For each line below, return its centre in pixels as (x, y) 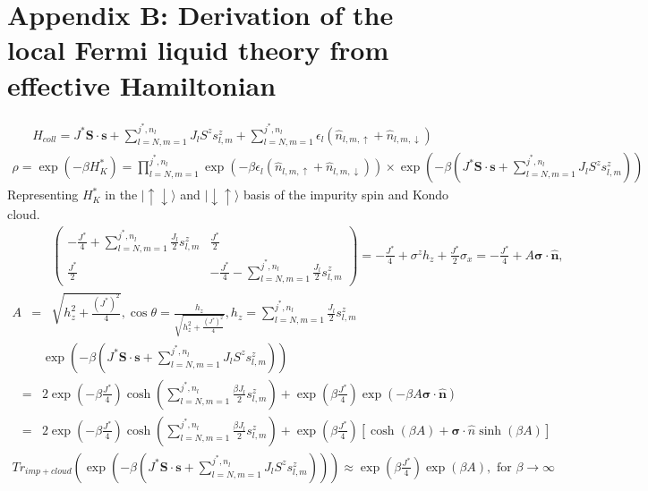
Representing (43, 195)
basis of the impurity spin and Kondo (346, 195)
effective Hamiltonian (142, 85)
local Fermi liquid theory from (198, 50)
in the (121, 195)
